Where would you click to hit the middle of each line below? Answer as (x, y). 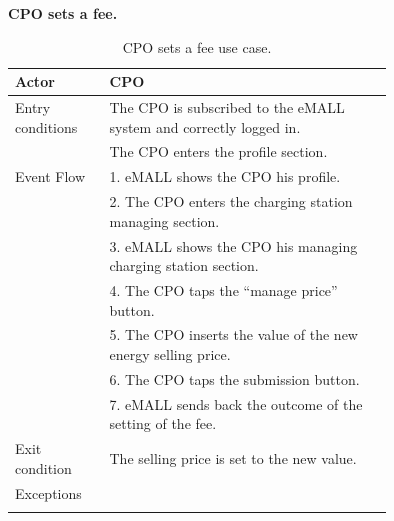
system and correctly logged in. (205, 126)
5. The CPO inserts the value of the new (233, 334)
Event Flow (50, 176)
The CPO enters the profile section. (218, 151)
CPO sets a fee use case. (197, 46)
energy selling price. (170, 354)
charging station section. (184, 265)
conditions (46, 126)
